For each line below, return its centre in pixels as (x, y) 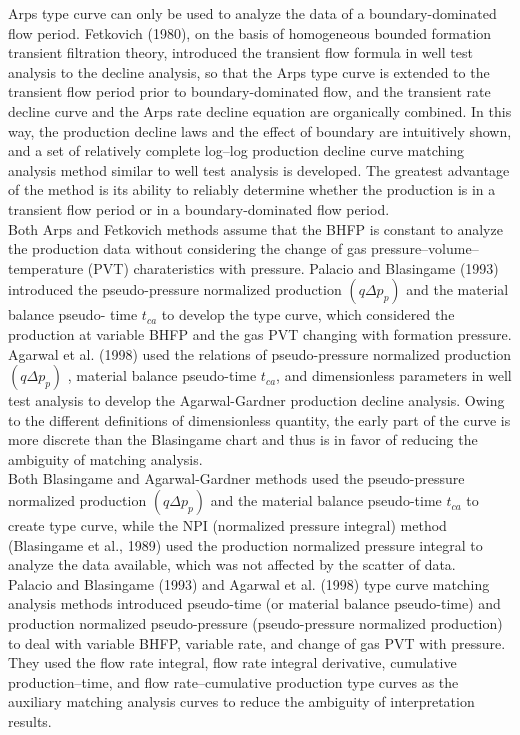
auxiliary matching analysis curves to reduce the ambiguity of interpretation (241, 701)
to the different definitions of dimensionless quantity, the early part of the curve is (259, 419)
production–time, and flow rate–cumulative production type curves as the (233, 681)
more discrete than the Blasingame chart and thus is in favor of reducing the (243, 439)
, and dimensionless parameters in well (394, 375)
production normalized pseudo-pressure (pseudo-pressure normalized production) (255, 623)
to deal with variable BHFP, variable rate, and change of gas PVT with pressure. (257, 642)
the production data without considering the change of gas (187, 248)
